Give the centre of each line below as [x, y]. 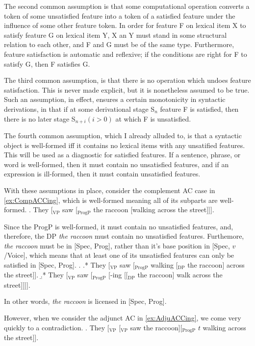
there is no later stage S [40, 118]
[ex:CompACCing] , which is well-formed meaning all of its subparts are [111, 200]
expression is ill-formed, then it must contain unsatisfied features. [102, 174]
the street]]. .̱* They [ [36, 275]
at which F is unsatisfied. [153, 118]
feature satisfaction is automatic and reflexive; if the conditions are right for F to [126, 54]
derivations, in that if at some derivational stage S [79, 109]
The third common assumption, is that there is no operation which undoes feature [127, 80]
